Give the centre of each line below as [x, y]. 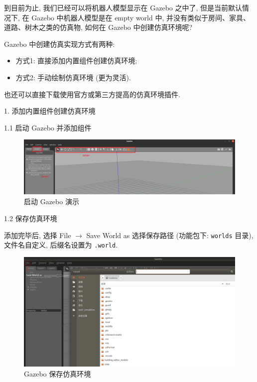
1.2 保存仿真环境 [31, 218]
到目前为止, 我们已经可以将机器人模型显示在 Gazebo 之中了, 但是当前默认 [123, 7]
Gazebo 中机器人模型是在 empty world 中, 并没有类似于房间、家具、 [141, 17]
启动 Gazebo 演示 [52, 201]
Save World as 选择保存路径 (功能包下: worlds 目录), [170, 235]
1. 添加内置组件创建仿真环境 [50, 111]
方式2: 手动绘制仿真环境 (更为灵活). [73, 77]
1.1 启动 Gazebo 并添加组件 [48, 127]
